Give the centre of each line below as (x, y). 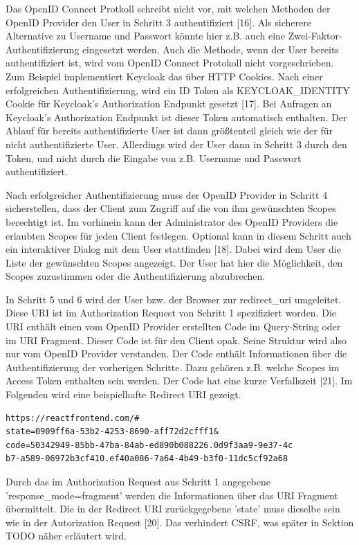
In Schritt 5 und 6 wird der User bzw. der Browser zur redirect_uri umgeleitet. (174, 299)
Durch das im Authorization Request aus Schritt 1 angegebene (138, 481)
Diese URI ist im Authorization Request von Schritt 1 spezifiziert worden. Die (171, 313)
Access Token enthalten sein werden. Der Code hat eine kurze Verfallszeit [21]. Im (179, 381)
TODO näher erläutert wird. (66, 536)
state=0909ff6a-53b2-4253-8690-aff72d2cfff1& (112, 432)
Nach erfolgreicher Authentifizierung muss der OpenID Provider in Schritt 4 (167, 194)
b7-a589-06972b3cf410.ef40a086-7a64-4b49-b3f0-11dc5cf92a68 (147, 459)
